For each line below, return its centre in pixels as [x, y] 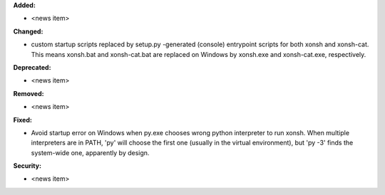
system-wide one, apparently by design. [90, 152]
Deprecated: [32, 67]
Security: [27, 166]
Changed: [28, 31]
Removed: [29, 93]
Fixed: [22, 120]
